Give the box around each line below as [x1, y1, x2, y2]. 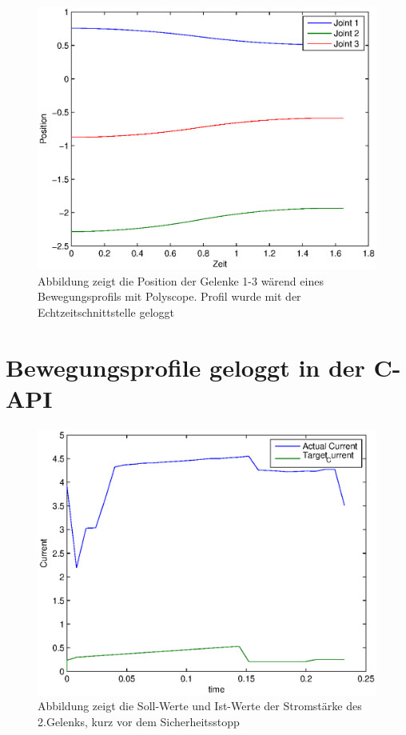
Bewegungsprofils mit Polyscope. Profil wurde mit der [38, 288, 301, 305]
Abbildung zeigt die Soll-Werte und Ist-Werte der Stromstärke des [38, 697, 362, 714]
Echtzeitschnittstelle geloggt [38, 303, 175, 320]
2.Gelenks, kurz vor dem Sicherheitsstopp [38, 713, 240, 729]
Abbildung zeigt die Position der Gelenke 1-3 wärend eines [38, 272, 324, 289]
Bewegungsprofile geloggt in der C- [6, 350, 401, 383]
